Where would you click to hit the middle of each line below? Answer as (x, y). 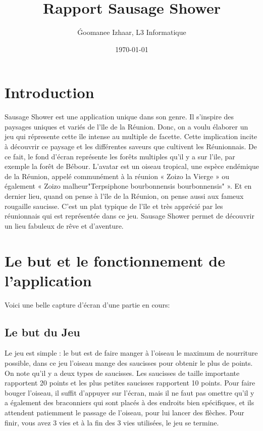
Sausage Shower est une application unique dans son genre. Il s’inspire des (119, 117)
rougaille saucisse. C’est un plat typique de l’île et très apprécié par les (114, 206)
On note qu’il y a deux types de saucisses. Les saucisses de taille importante (122, 373)
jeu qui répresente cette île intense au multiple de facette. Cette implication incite (131, 136)
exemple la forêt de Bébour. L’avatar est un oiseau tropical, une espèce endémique (132, 166)
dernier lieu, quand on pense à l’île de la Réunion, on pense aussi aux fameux (124, 196)
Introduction (49, 92)
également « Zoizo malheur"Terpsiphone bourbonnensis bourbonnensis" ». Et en (128, 186)
